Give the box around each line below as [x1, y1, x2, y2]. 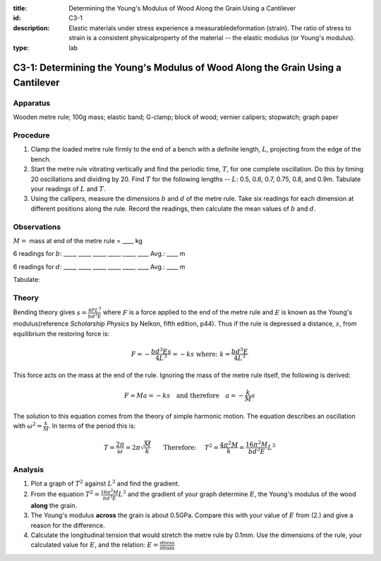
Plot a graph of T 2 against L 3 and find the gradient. [30, 479, 180, 488]
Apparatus [13, 98, 51, 108]
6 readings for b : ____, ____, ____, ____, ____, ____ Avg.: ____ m [13, 249, 186, 258]
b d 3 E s [150, 346, 172, 355]
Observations [13, 222, 61, 232]
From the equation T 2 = [30, 489, 100, 498]
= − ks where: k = [172, 350, 231, 358]
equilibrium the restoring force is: [13, 329, 110, 338]
